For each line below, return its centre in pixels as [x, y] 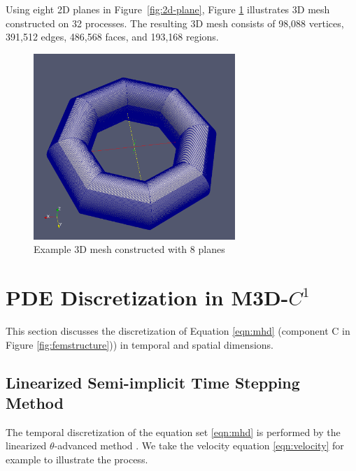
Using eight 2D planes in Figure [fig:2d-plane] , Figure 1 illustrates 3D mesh [168, 9]
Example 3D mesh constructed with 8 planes [129, 249]
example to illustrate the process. [77, 459]
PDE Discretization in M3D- [147, 297]
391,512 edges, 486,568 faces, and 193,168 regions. [112, 37]
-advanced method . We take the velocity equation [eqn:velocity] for [199, 445]
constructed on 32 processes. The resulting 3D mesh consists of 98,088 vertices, [175, 23]
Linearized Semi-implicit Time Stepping [153, 382]
